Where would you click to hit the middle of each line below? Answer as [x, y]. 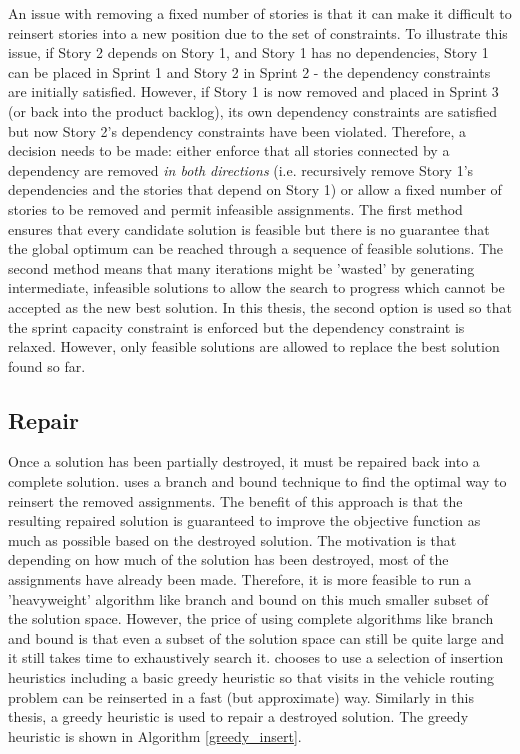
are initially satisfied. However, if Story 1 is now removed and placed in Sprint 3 [253, 91]
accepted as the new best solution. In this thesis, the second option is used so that [260, 306]
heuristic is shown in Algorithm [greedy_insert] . [155, 735]
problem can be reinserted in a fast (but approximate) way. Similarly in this [241, 696]
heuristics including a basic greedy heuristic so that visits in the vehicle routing [251, 677]
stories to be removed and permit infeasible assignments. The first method [235, 208]
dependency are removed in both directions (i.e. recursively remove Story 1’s [241, 169]
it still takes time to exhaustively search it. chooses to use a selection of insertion [256, 657]
